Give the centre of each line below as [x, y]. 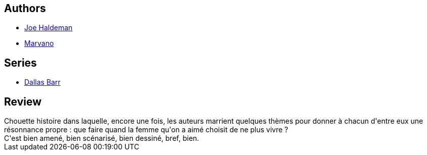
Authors [25, 8]
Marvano [39, 43]
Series [20, 63]
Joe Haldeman [49, 28]
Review [23, 101]
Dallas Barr [42, 82]
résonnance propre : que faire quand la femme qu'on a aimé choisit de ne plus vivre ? [146, 130]
